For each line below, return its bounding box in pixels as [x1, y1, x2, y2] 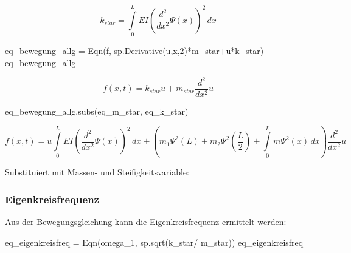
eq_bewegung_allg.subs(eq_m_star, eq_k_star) [5, 104, 189, 117]
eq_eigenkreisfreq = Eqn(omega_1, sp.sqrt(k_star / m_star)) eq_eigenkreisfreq [5, 235, 304, 248]
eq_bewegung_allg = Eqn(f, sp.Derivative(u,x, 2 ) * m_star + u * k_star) [5, 44, 264, 57]
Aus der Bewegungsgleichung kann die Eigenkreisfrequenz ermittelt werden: [5, 215, 287, 228]
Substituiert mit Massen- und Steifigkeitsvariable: [5, 166, 189, 178]
